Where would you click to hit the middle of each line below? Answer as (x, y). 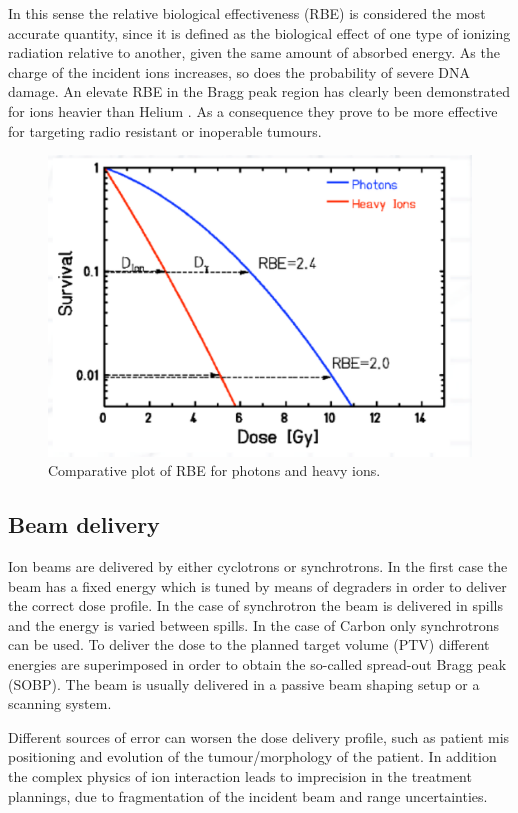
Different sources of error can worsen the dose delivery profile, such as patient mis (259, 736)
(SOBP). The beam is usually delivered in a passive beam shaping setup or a (244, 683)
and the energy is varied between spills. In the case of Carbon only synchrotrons (254, 624)
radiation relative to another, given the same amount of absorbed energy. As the (254, 52)
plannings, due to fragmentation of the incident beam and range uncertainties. (248, 795)
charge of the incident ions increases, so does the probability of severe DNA (239, 71)
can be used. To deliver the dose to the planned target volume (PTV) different (249, 644)
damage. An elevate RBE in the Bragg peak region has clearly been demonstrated (259, 91)
